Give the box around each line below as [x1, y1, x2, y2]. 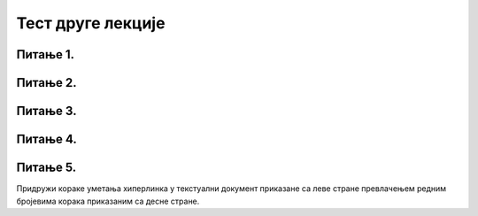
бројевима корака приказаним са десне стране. [16, 196, 200, 206]
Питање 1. [16, 47, 75, 62]
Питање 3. [16, 104, 77, 119]
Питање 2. [16, 75, 77, 90]
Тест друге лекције [16, 13, 166, 33]
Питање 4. [16, 132, 77, 147]
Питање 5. [16, 160, 77, 175]
